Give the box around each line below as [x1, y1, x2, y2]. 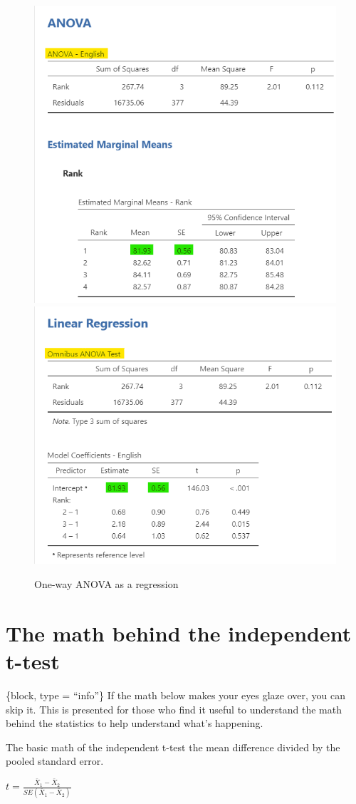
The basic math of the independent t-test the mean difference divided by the [6, 739, 340, 754]
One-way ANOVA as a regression [34, 577, 179, 592]
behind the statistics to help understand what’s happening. [6, 716, 263, 731]
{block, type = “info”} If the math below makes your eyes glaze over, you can [6, 687, 345, 702]
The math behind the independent [6, 618, 352, 647]
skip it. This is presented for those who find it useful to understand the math [6, 701, 342, 716]
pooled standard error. [6, 753, 104, 768]
